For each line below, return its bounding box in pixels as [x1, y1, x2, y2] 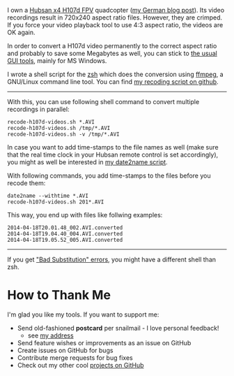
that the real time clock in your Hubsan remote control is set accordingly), [7, 150, 219, 159]
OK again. [7, 28, 36, 36]
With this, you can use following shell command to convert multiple [7, 98, 200, 106]
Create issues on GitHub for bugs [17, 346, 114, 354]
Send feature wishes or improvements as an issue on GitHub [17, 338, 192, 347]
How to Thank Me [7, 287, 111, 303]
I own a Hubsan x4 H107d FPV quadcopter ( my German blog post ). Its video [7, 6, 225, 14]
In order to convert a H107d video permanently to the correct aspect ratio [7, 42, 217, 50]
